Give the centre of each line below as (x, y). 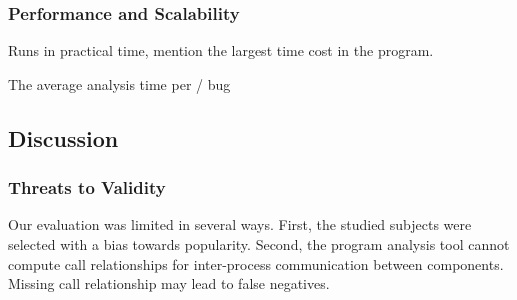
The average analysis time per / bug (119, 83)
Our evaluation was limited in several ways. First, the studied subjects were (240, 224)
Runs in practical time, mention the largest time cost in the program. (221, 50)
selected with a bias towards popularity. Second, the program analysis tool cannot (259, 244)
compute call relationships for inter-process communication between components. (256, 263)
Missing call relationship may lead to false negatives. (169, 283)
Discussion (63, 137)
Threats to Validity (87, 187)
